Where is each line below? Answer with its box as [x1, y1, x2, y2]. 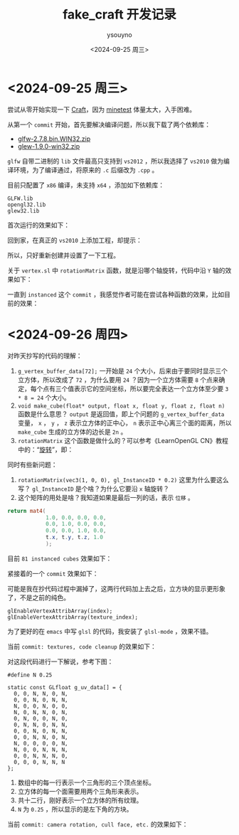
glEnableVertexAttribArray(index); [7, 607, 113, 615]
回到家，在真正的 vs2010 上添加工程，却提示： [7, 235, 142, 244]
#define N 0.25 [7, 671, 53, 679]
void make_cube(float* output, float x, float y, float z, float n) [17, 403, 225, 410]
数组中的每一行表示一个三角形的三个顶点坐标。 [17, 778, 155, 787]
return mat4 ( [7, 507, 46, 514]
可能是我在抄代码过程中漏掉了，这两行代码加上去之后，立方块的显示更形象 [7, 584, 225, 592]
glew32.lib [7, 207, 40, 214]
